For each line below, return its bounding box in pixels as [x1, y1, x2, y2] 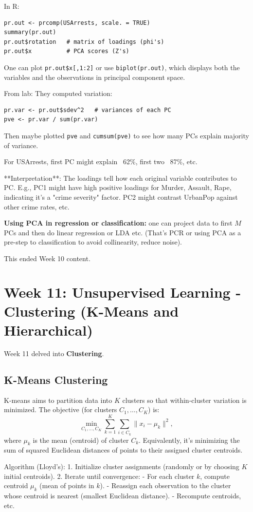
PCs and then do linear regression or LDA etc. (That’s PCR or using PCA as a [4, 227, 241, 237]
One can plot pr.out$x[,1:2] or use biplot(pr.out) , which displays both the [4, 62, 240, 72]
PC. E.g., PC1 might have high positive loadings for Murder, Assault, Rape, [4, 182, 232, 192]
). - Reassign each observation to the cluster [100, 480, 231, 491]
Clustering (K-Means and [4, 301, 179, 321]
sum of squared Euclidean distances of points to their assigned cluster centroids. [4, 445, 243, 455]
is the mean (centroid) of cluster [33, 435, 129, 445]
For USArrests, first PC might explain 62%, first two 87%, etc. [4, 156, 198, 167]
